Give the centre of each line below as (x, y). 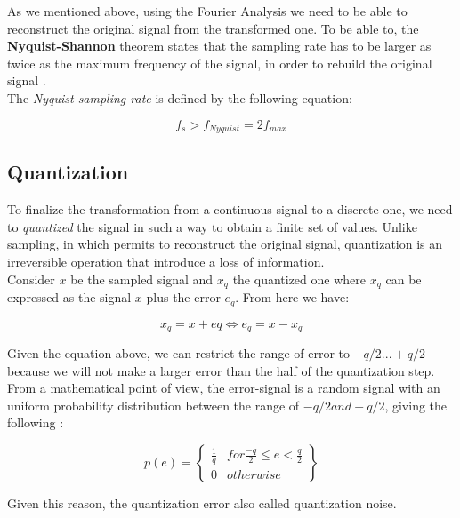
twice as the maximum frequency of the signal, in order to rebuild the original (220, 63)
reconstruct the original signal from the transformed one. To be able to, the (213, 28)
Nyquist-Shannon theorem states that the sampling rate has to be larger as (219, 46)
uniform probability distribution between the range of (153, 405)
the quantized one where (299, 279)
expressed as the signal (69, 297)
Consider (31, 279)
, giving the (416, 405)
